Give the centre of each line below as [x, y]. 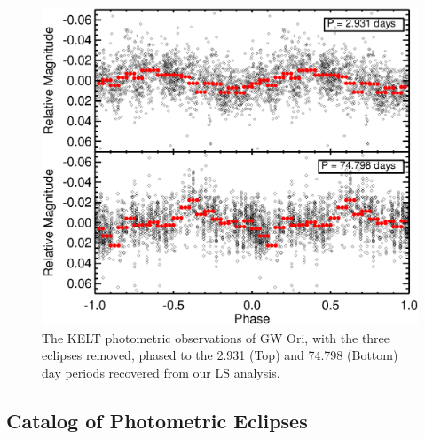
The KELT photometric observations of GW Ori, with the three [216, 337]
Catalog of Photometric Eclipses [157, 420]
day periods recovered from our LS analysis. [161, 372]
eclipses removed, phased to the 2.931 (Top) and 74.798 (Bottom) [220, 355]
